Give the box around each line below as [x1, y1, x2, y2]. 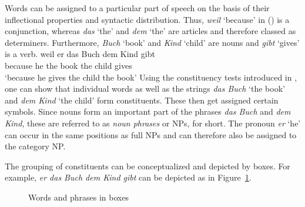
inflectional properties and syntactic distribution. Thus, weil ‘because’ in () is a [5, 13, 290, 25]
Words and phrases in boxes [28, 191, 129, 203]
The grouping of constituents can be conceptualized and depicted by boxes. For [5, 159, 290, 172]
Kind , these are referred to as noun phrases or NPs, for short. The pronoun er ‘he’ [5, 116, 301, 129]
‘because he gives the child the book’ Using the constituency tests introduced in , [5, 71, 297, 83]
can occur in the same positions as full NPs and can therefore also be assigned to [5, 128, 297, 141]
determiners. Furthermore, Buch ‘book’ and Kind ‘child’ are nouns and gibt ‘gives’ [5, 36, 300, 48]
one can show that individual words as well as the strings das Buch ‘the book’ [5, 82, 285, 95]
